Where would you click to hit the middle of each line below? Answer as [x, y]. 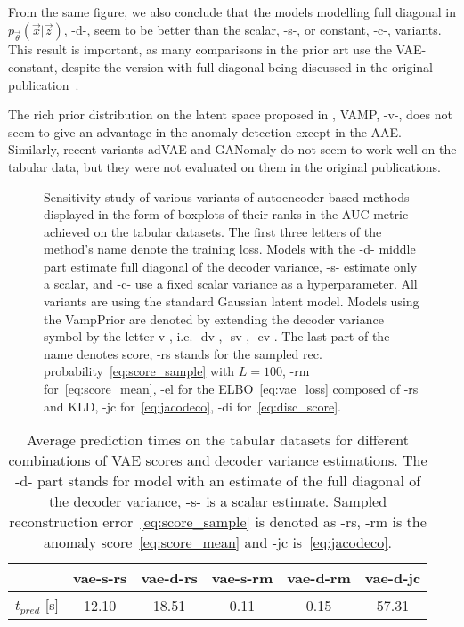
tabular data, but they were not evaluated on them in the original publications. [224, 166]
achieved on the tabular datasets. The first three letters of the [213, 231]
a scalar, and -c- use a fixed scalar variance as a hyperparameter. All [231, 284]
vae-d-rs [169, 578]
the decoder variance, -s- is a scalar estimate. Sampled [218, 501]
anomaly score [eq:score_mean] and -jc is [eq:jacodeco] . [218, 542]
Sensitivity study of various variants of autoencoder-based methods [227, 196]
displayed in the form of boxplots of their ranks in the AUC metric [226, 214]
